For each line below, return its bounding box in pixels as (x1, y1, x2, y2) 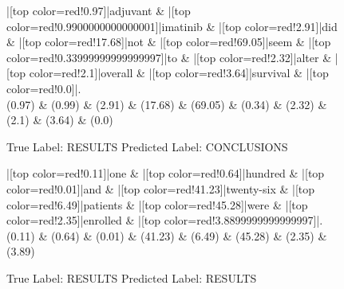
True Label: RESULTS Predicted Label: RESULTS (6, 269, 257, 286)
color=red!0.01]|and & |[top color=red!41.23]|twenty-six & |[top (6, 180, 315, 197)
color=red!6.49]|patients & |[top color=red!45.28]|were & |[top (6, 196, 308, 213)
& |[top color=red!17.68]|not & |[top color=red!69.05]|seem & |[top (6, 33, 331, 50)
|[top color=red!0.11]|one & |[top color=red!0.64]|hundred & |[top (6, 165, 325, 182)
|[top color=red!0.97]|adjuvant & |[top (6, 2, 191, 18)
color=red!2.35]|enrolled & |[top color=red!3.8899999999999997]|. (6, 212, 323, 228)
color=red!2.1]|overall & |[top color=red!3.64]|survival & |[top (29, 64, 329, 81)
